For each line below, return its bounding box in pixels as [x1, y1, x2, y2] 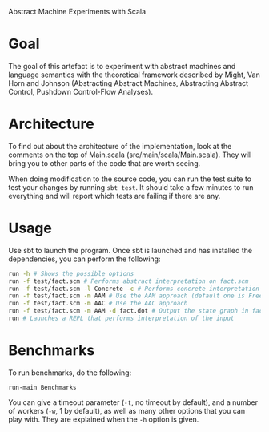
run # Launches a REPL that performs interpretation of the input [8, 314, 235, 323]
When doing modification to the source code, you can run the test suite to [8, 174, 252, 184]
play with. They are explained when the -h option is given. [8, 414, 199, 424]
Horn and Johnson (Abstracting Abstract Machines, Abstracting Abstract [8, 78, 249, 87]
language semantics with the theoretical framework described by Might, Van [8, 70, 260, 79]
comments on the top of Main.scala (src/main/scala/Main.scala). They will [8, 150, 252, 159]
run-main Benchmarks [8, 383, 78, 391]
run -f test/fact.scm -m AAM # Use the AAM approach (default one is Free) [8, 292, 267, 300]
